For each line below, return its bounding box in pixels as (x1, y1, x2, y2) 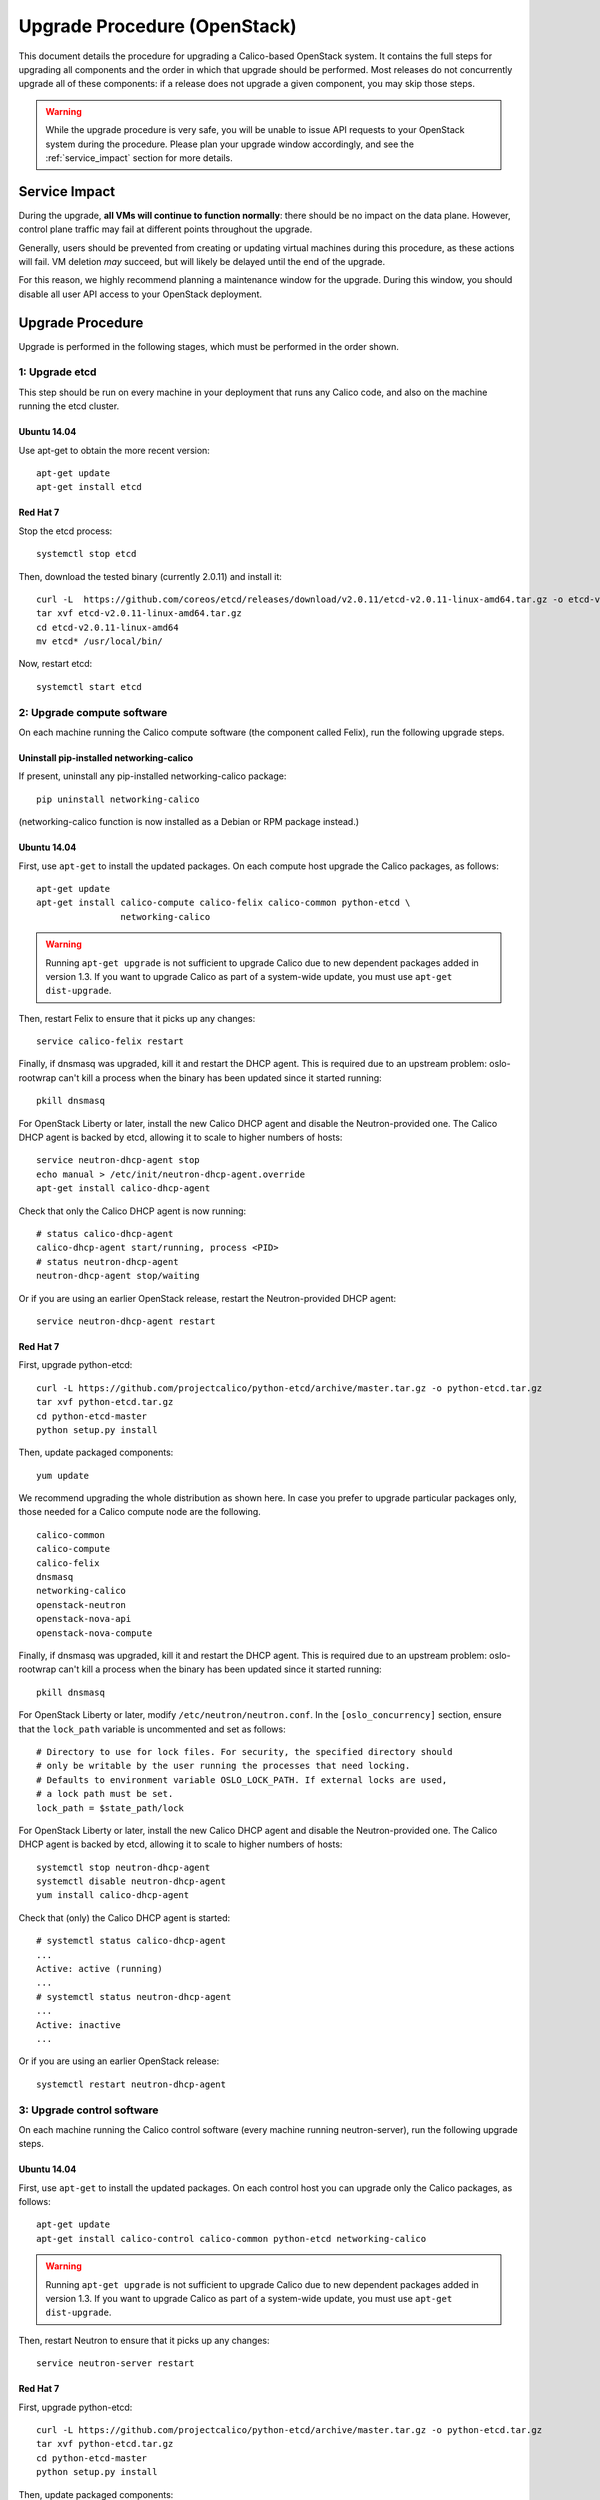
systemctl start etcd (36, 681, 142, 692)
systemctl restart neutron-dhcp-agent (36, 2078, 227, 2090)
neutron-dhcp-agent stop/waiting (36, 1270, 200, 1282)
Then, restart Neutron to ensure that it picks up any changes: (18, 2334, 270, 2346)
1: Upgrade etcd (18, 365, 97, 379)
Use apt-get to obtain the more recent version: (18, 444, 210, 456)
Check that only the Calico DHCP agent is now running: (18, 1205, 247, 1217)
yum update (36, 1470, 90, 1481)
